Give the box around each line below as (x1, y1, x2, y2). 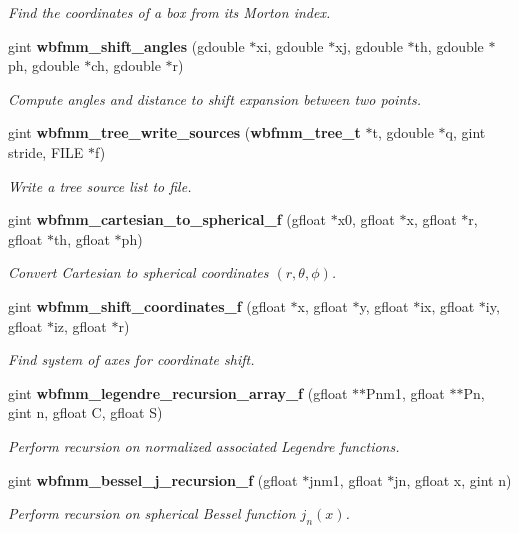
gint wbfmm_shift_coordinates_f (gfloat (8, 295, 286, 316)
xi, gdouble (256, 35, 324, 56)
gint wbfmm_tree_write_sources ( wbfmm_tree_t (8, 122, 361, 143)
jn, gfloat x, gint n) (394, 469, 512, 490)
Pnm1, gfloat (366, 382, 445, 403)
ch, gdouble (91, 55, 161, 76)
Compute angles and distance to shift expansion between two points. (8, 88, 421, 109)
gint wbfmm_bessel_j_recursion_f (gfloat (8, 469, 298, 490)
